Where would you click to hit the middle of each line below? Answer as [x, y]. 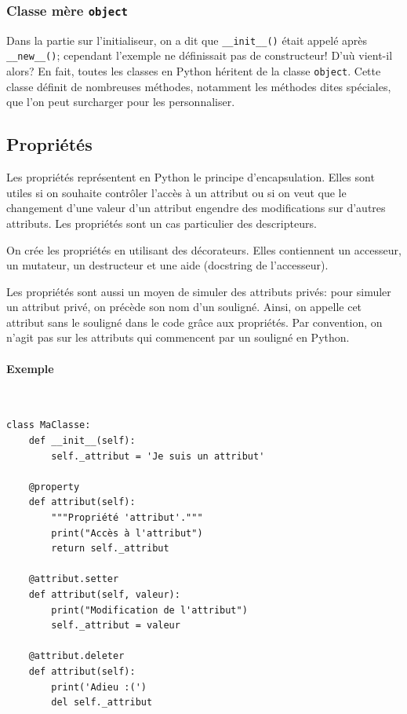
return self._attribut [110, 549]
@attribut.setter [74, 579]
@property [54, 487]
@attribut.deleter [76, 656]
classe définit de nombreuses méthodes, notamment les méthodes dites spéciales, [199, 86]
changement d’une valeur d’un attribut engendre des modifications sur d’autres [196, 208]
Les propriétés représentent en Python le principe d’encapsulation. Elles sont [191, 177]
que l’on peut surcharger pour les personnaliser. [121, 102]
